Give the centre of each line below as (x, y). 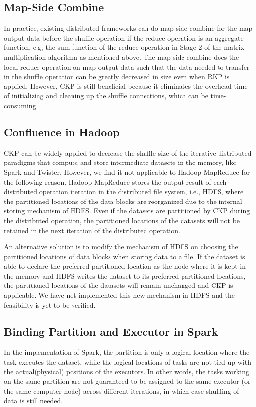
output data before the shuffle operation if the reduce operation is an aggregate (124, 37)
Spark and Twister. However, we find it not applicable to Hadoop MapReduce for (127, 172)
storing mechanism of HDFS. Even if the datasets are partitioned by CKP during (127, 211)
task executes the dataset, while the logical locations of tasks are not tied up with (128, 362)
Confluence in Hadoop (62, 132)
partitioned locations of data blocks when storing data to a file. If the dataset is (125, 256)
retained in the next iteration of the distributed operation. (92, 230)
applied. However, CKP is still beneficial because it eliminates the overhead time (126, 86)
